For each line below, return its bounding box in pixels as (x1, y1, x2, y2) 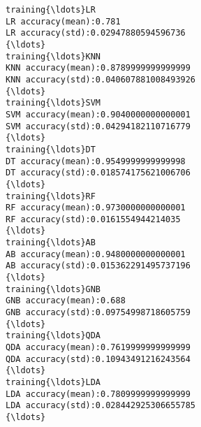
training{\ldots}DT (6, 144, 96, 154)
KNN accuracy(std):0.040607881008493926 (6, 74, 196, 85)
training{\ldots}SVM (6, 98, 101, 108)
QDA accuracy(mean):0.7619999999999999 (6, 342, 191, 353)
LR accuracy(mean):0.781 (6, 16, 121, 27)
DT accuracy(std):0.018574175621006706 (6, 168, 191, 178)
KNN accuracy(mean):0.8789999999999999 (6, 63, 191, 73)
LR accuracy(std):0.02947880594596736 (6, 28, 186, 38)
